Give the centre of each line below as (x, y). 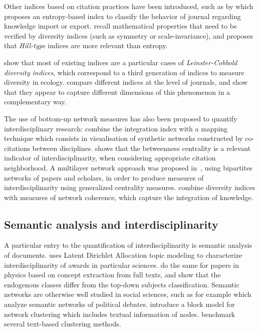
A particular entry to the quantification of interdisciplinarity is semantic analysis (128, 245)
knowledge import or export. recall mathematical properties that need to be (121, 26)
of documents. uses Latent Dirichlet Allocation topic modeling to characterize (123, 255)
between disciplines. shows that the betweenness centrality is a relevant (142, 148)
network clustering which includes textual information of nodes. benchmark (120, 314)
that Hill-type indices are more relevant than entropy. (86, 45)
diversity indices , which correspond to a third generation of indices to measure (124, 72)
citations (17, 148)
